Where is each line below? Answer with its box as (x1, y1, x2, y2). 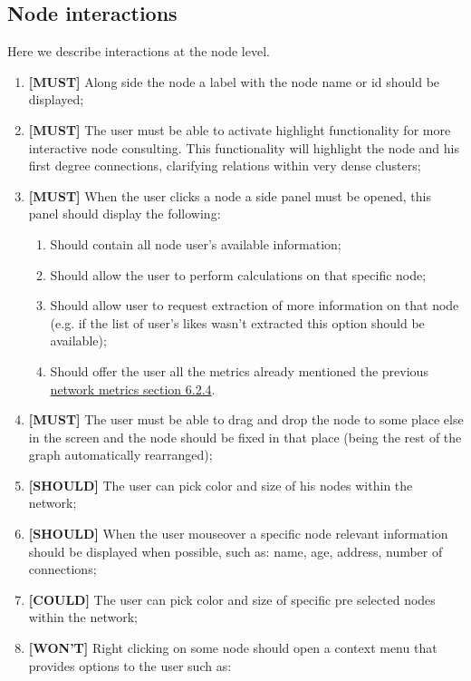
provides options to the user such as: (28, 656, 232, 675)
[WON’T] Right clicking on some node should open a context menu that (28, 638, 437, 657)
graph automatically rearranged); (28, 445, 213, 464)
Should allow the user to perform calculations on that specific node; (50, 265, 427, 284)
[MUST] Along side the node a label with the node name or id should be (28, 72, 440, 91)
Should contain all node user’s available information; (50, 234, 341, 253)
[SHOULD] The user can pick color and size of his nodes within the (28, 475, 413, 494)
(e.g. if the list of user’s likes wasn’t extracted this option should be (50, 313, 425, 332)
